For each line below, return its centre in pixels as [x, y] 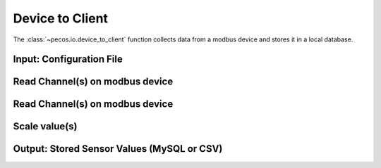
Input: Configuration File [68, 59]
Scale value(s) [45, 127]
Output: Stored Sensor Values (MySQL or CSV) [118, 149]
